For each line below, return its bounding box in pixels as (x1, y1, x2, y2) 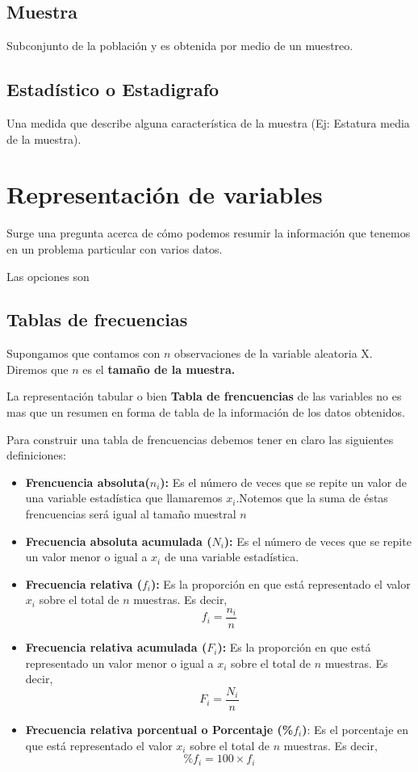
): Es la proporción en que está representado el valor (150, 575, 411, 592)
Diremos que (6, 360, 69, 377)
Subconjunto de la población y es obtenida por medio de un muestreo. (6, 37, 353, 54)
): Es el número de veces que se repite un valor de (160, 473, 407, 490)
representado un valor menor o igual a (25, 654, 214, 671)
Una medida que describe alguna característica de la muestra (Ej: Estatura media (6, 115, 410, 131)
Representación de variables (6, 178, 323, 211)
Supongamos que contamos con (6, 345, 161, 362)
